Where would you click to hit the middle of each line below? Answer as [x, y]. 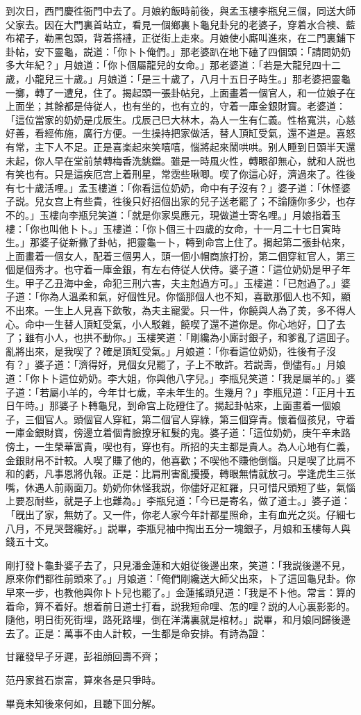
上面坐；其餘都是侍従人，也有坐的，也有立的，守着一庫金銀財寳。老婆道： [176, 106]
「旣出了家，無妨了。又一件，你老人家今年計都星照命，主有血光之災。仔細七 [180, 514]
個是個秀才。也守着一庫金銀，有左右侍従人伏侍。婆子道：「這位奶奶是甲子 [173, 269]
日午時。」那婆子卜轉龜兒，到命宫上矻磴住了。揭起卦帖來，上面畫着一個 [168, 405]
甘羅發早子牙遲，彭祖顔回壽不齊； [83, 656]
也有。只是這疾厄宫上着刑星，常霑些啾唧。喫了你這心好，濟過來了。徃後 [190, 174]
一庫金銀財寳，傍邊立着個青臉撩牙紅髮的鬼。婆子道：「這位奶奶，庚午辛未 [173, 433]
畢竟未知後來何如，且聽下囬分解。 [83, 703]
